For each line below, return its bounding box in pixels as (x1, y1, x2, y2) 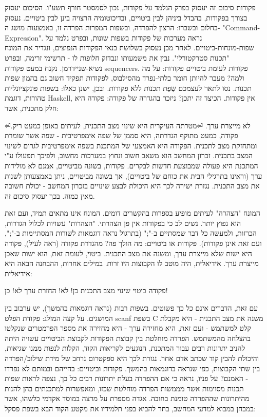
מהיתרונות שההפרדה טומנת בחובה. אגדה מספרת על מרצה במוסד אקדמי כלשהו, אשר (5, 393, 250, 404)
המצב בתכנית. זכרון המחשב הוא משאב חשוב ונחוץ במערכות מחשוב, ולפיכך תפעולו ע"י (5, 150, 253, 161)
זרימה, (24, 52, 42, 63)
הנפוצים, (52, 42, 77, 53)
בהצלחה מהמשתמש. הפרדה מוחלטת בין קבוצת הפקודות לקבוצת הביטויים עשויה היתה (5, 332, 251, 343)
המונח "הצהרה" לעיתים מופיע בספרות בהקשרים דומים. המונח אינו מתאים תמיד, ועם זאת (5, 207, 260, 218)
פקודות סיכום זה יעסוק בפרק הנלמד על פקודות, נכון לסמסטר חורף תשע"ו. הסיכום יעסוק (5, 2, 256, 12)
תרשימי (44, 52, 65, 63)
